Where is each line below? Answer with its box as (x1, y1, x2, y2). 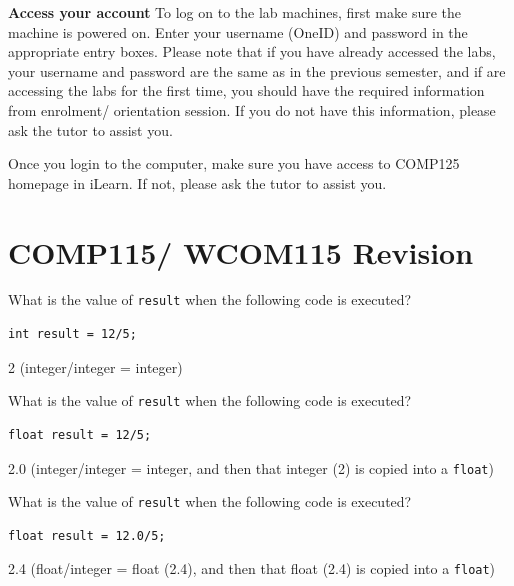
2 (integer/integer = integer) (8, 356, 183, 377)
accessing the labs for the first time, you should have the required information (8, 80, 485, 101)
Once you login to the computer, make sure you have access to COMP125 (8, 153, 460, 174)
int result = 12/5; (8, 327, 137, 342)
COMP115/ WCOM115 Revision (8, 231, 474, 272)
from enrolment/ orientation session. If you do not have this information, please (8, 99, 496, 120)
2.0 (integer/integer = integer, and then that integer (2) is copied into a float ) (8, 457, 494, 478)
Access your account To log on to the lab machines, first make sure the (8, 2, 462, 22)
